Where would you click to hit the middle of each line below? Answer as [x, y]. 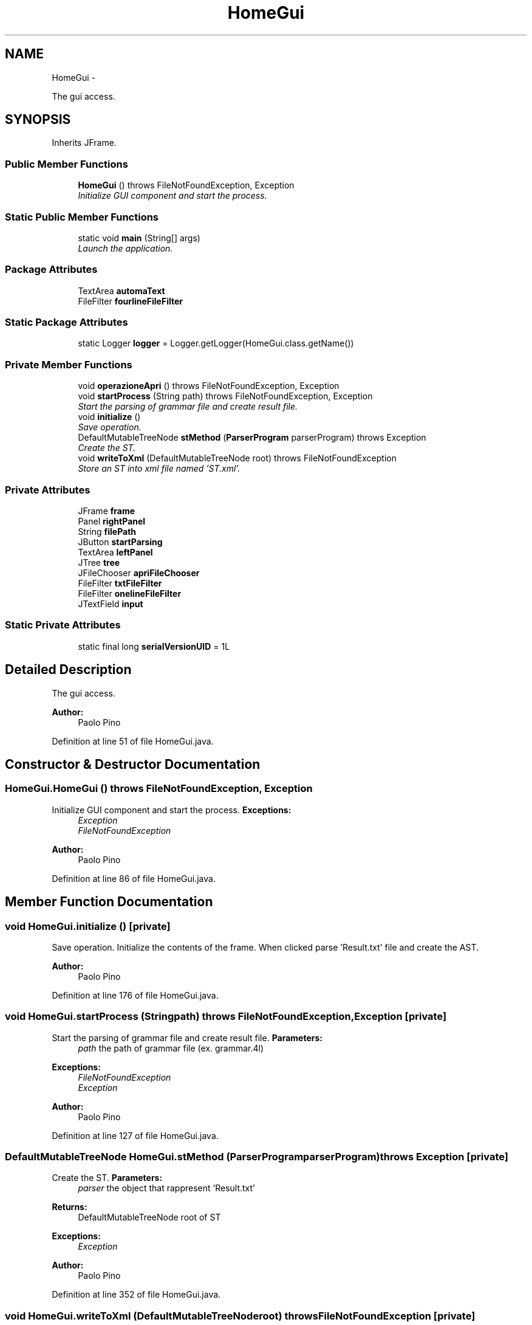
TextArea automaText [121, 291]
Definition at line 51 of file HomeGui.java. [133, 741]
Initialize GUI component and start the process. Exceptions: [172, 810]
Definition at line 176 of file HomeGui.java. [135, 995]
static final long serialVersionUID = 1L [154, 646]
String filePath [107, 531]
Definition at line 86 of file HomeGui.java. [134, 878]
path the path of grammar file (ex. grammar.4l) [171, 1048]
